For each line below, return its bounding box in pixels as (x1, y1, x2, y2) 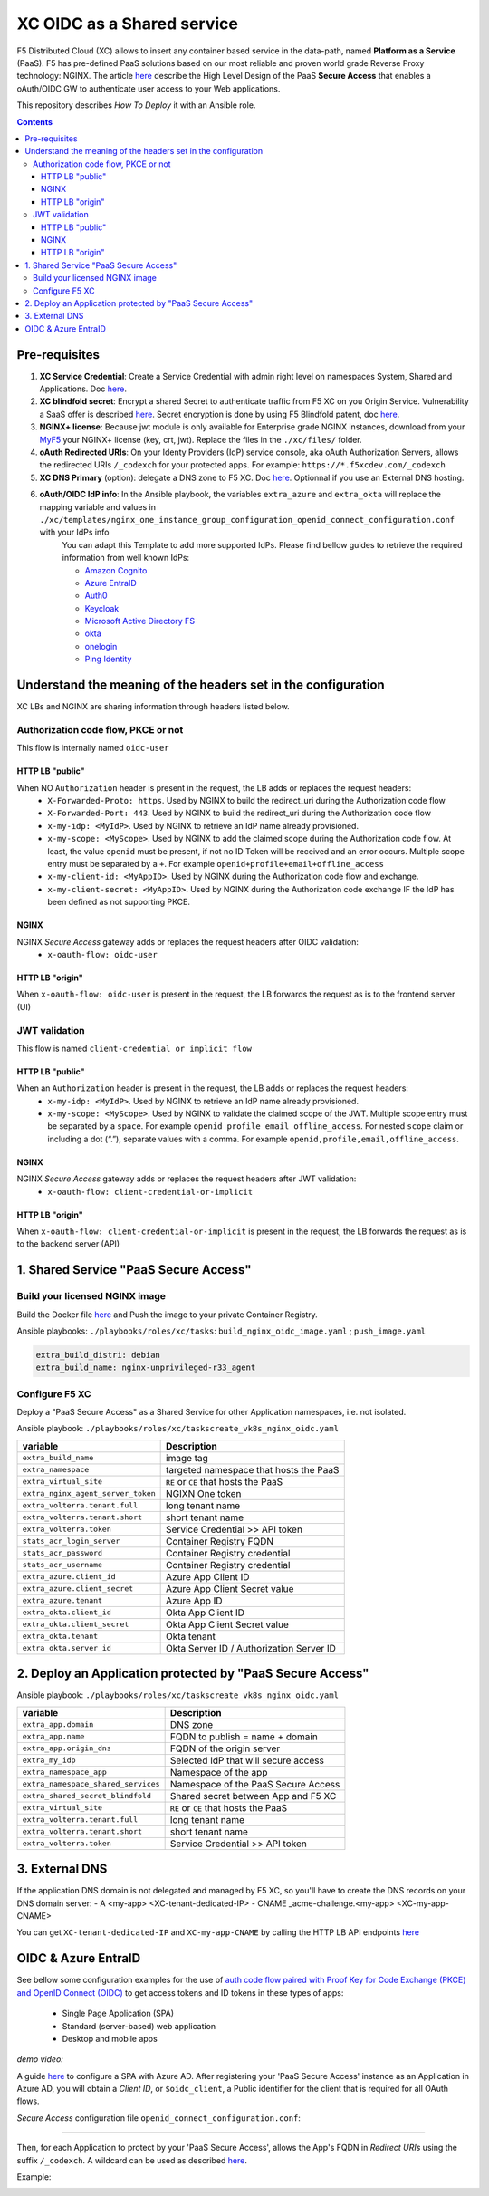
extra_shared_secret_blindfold (22, 1791, 151, 1801)
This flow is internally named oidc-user (16, 743, 169, 754)
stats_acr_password (22, 1548, 103, 1558)
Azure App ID (166, 1594, 223, 1607)
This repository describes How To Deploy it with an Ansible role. (16, 100, 256, 111)
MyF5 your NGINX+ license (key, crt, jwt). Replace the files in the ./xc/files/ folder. (39, 434, 362, 445)
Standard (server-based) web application (62, 2020, 216, 2031)
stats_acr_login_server (22, 1536, 120, 1546)
